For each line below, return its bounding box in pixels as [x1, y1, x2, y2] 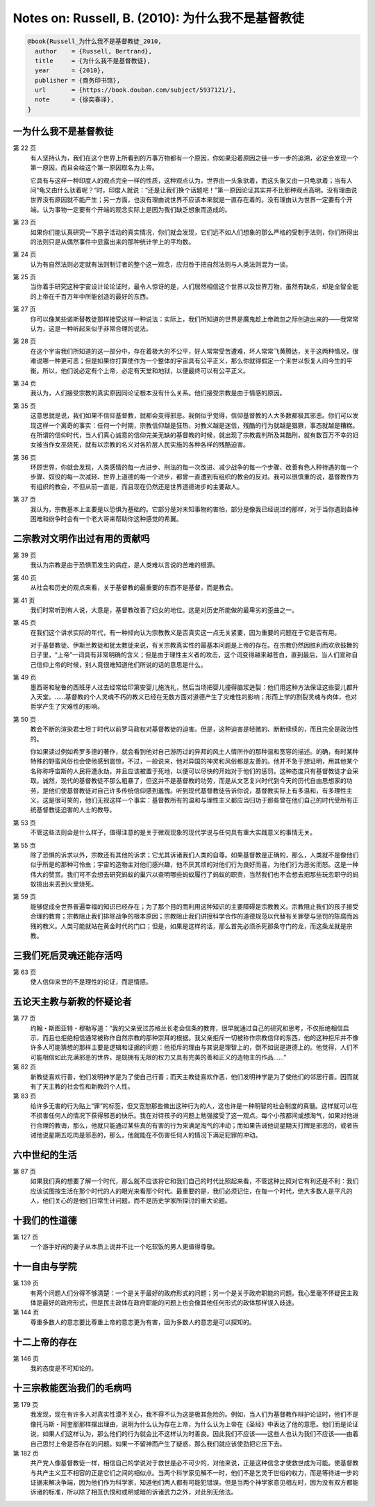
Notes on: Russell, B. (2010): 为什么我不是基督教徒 [12, 10, 305, 26]
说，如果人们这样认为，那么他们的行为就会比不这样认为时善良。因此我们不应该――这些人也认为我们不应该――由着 [30, 1430, 359, 1438]
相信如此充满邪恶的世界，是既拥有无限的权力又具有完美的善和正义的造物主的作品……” [42, 1053, 287, 1061]
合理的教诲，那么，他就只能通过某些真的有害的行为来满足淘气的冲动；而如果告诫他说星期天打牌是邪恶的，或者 [35, 1121, 353, 1129]
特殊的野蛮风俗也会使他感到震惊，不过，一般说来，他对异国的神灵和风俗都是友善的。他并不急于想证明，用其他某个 [30, 757, 359, 766]
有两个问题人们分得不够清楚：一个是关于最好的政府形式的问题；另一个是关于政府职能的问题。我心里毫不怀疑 [30, 1289, 340, 1297]
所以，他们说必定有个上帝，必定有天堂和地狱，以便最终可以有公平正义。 [42, 366, 249, 374]
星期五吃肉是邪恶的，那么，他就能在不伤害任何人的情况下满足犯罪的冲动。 [48, 1130, 262, 1139]
